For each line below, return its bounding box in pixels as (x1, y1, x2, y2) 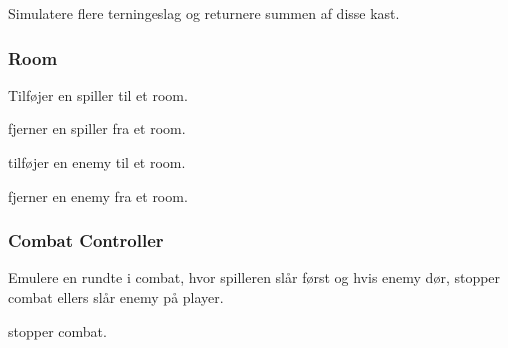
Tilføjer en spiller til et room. (8, 84, 188, 105)
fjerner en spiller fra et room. (8, 118, 186, 139)
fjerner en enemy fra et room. (8, 185, 188, 206)
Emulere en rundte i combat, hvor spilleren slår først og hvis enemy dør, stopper (8, 267, 501, 288)
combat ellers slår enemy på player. (8, 287, 224, 307)
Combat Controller (8, 228, 164, 253)
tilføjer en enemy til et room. (8, 152, 186, 172)
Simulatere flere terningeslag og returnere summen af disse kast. (8, 3, 400, 23)
